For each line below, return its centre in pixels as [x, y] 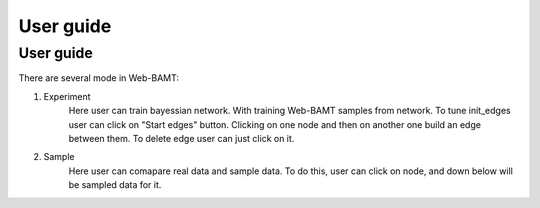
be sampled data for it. [115, 185]
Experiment [67, 96]
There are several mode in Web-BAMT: [99, 78]
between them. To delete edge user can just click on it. [181, 138]
